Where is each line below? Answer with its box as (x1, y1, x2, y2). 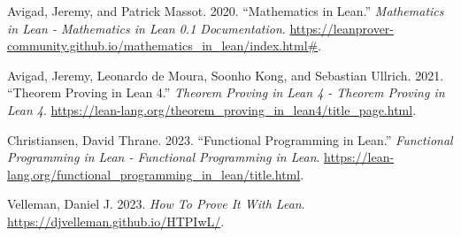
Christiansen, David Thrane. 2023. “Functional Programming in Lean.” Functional (7, 130, 453, 149)
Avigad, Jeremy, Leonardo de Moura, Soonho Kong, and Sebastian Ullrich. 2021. (7, 65, 444, 84)
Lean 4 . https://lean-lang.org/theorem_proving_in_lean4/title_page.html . (7, 100, 417, 119)
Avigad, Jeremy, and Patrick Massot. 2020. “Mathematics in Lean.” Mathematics (7, 2, 444, 19)
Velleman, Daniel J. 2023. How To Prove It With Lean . (7, 195, 305, 213)
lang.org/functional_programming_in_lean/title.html (7, 164, 301, 183)
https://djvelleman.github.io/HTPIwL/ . (7, 211, 225, 230)
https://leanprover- (289, 19, 395, 37)
